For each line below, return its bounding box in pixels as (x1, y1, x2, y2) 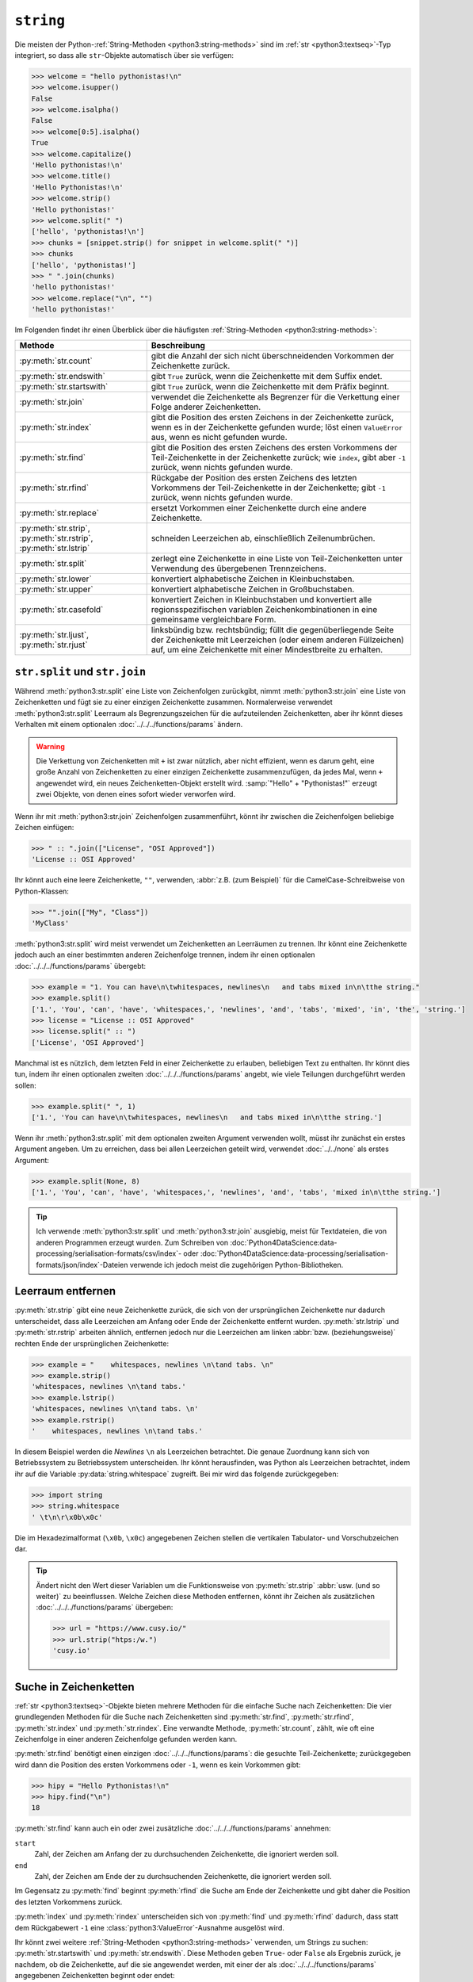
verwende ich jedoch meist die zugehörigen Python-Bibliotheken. (129, 1260, 344, 1269)
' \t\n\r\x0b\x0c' (31, 1513, 103, 1521)
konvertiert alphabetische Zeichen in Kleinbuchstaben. (151, 573, 355, 584)
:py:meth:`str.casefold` (19, 603, 104, 614)
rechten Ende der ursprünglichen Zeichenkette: (14, 1338, 170, 1348)
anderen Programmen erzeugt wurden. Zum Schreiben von (36, 1238, 229, 1247)
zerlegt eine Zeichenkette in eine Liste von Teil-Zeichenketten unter (151, 553, 403, 564)
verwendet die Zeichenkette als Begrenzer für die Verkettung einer (151, 391, 400, 402)
